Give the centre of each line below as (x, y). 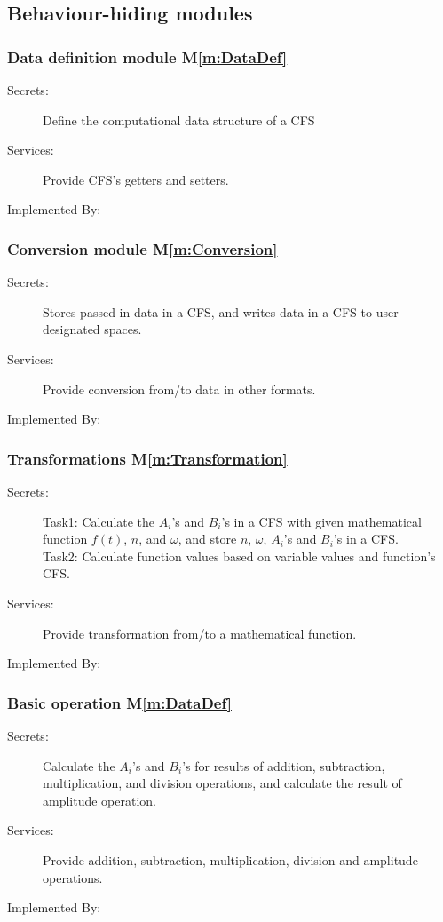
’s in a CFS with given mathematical (321, 521)
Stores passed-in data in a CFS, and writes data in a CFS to (207, 311)
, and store (207, 539)
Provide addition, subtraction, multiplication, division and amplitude (230, 859)
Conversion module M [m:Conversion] (142, 248)
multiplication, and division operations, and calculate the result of (222, 783)
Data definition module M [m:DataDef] (147, 56)
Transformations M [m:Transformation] (147, 458)
